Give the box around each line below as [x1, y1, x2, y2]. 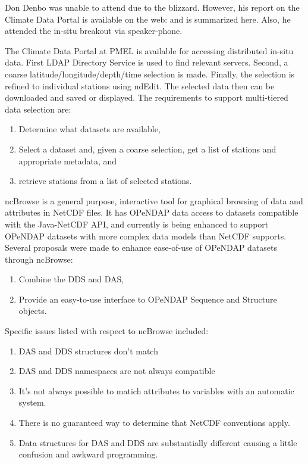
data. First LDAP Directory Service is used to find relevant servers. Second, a [5, 56, 288, 68]
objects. [18, 304, 47, 317]
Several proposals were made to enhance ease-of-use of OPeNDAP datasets [5, 241, 278, 254]
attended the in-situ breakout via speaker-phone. [5, 24, 183, 37]
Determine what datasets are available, [18, 123, 161, 135]
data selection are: [5, 102, 71, 115]
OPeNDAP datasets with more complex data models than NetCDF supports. [5, 229, 287, 242]
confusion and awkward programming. [18, 448, 158, 460]
